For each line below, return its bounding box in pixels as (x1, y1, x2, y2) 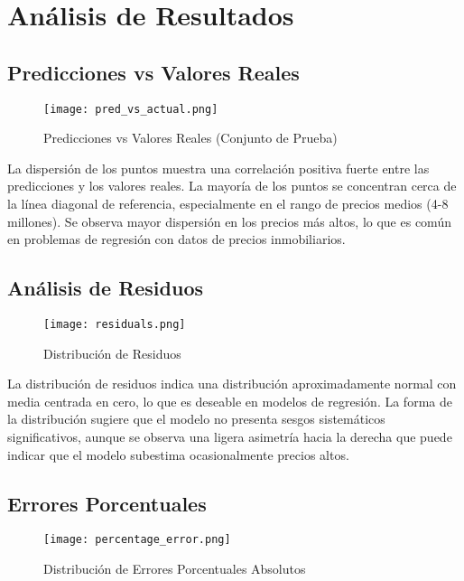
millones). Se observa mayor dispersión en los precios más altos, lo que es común (7, 211, 451, 230)
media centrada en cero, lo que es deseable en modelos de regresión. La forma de (7, 391, 452, 410)
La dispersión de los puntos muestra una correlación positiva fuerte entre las (7, 158, 430, 177)
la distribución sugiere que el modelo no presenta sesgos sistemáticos (7, 409, 385, 428)
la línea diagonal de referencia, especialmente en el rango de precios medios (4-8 (7, 194, 449, 213)
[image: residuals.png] (43, 318, 186, 331)
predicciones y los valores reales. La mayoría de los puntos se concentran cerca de (7, 176, 457, 195)
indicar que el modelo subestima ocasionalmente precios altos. (7, 445, 349, 464)
